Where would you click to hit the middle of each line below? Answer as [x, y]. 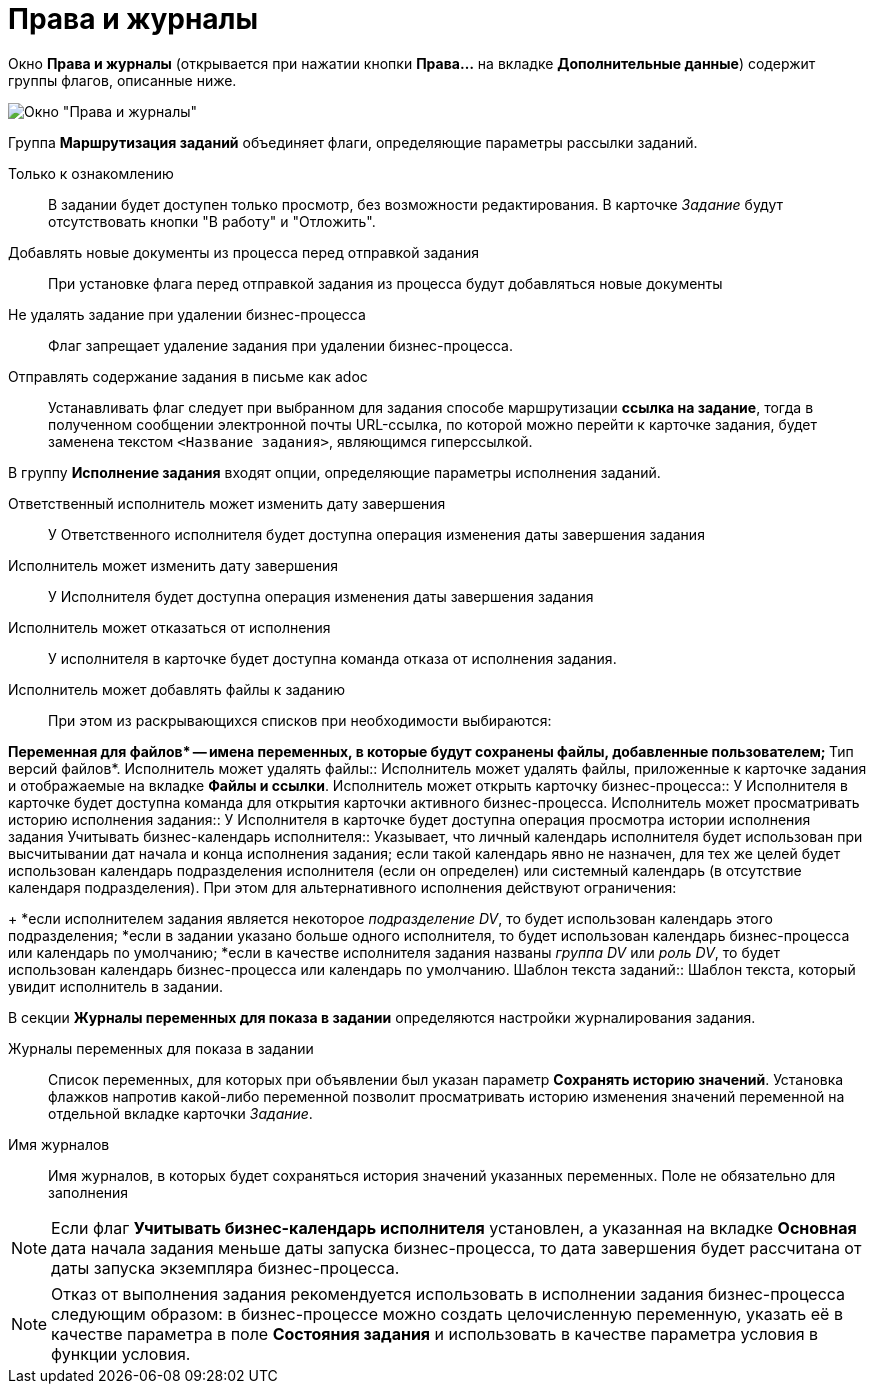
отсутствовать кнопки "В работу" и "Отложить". [212, 221]
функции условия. [121, 1353]
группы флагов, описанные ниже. [122, 80]
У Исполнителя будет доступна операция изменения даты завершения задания [321, 596]
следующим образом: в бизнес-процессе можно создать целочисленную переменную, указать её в [447, 1313]
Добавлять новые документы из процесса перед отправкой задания [243, 252]
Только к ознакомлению [91, 173]
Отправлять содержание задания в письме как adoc [188, 376]
